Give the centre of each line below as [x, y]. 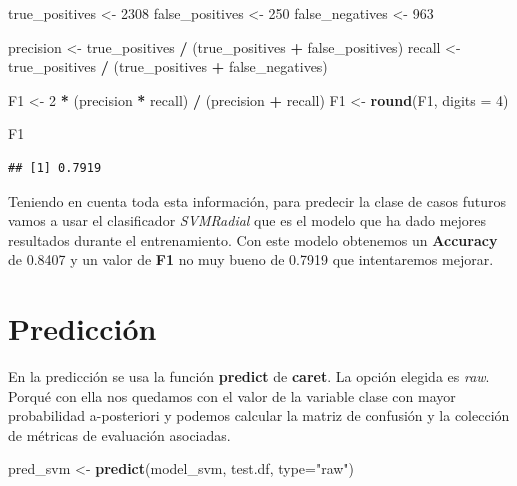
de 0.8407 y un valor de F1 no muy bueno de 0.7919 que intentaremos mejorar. [251, 259]
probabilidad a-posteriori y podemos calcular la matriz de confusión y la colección [259, 415]
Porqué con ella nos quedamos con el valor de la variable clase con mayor [232, 395]
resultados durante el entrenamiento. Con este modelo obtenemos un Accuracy [253, 239]
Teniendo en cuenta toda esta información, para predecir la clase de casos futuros [257, 200]
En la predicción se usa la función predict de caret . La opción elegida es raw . [249, 376]
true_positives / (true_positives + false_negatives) [168, 66]
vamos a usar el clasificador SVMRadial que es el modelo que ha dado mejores [247, 220]
